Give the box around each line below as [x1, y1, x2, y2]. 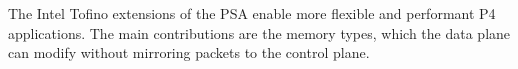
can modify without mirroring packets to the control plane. [8, 42, 370, 63]
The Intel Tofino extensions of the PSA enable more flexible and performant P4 [8, 3, 496, 23]
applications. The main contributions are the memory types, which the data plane [8, 22, 511, 43]
